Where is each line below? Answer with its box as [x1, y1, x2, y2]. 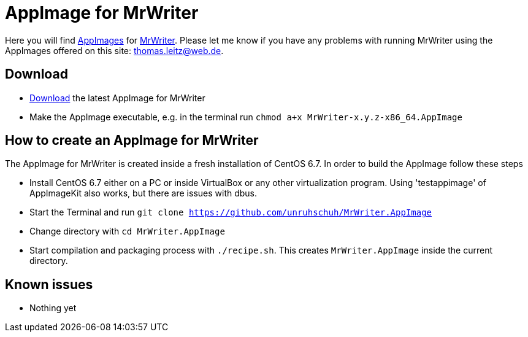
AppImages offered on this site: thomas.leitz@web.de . [5, 45, 224, 56]
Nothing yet [29, 303, 77, 314]
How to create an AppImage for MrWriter [5, 133, 259, 149]
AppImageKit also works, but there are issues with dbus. [29, 188, 258, 199]
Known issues [5, 276, 93, 292]
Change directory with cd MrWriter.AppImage [29, 226, 225, 237]
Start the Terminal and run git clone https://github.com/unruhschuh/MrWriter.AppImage [29, 207, 432, 218]
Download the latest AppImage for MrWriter [29, 92, 205, 103]
